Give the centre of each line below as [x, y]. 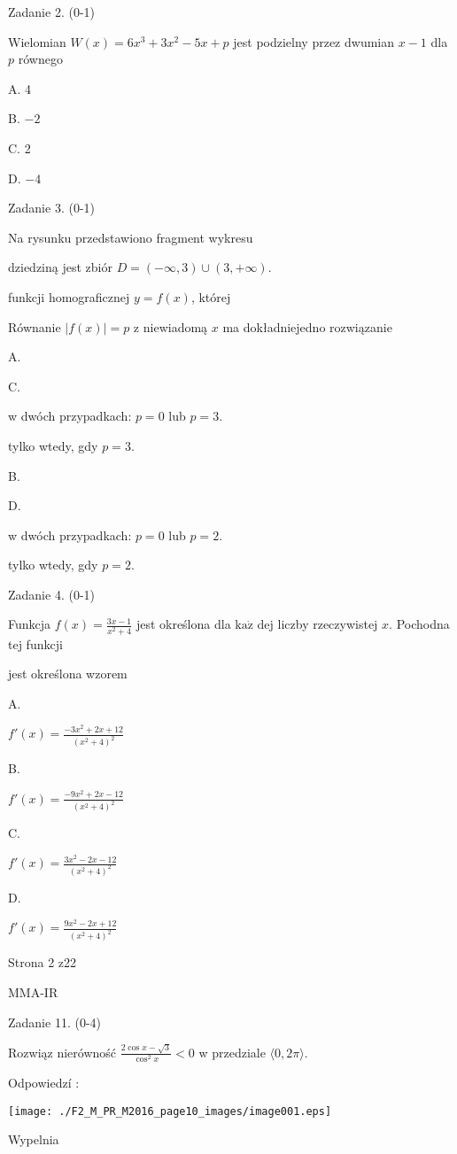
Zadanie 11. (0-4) [54, 1022]
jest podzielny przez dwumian [314, 41]
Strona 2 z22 [43, 962]
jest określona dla [183, 624]
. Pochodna [419, 624]
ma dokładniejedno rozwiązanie [307, 326]
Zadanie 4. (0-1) [51, 594]
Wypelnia [34, 1139]
